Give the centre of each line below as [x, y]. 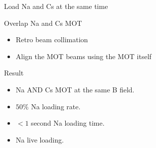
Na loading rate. [56, 106]
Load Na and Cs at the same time [56, 6]
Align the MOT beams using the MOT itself [83, 56]
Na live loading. [40, 139]
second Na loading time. [68, 123]
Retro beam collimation [52, 39]
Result [14, 73]
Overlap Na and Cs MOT [43, 23]
